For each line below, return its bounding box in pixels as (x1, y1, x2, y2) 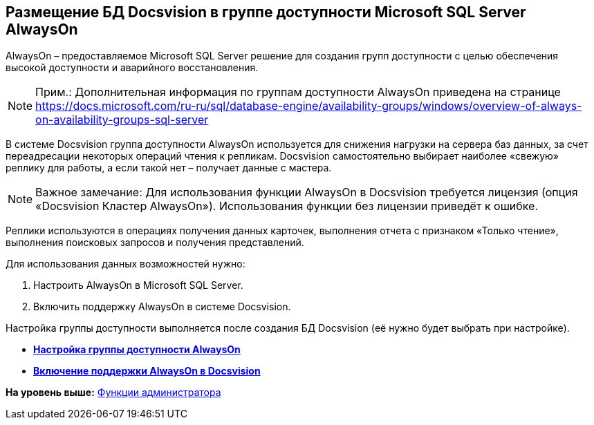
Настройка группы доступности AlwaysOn (33, 343, 241, 356)
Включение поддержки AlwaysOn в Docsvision (33, 365, 261, 377)
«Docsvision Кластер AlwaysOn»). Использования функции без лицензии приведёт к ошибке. (35, 199, 539, 214)
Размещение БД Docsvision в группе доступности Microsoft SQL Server (6, 3, 526, 21)
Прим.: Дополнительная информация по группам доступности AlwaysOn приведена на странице (35, 85, 561, 100)
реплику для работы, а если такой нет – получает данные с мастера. (6, 162, 332, 174)
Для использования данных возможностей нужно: (6, 258, 245, 270)
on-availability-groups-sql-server (35, 113, 209, 127)
